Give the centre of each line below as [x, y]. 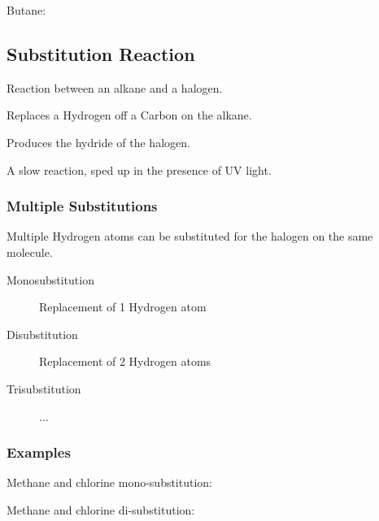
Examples [39, 452]
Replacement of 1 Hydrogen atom [123, 307]
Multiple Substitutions [82, 206]
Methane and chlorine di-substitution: [101, 509]
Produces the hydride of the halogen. [98, 142]
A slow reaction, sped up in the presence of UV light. [139, 169]
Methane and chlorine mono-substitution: [110, 482]
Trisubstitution [44, 388]
